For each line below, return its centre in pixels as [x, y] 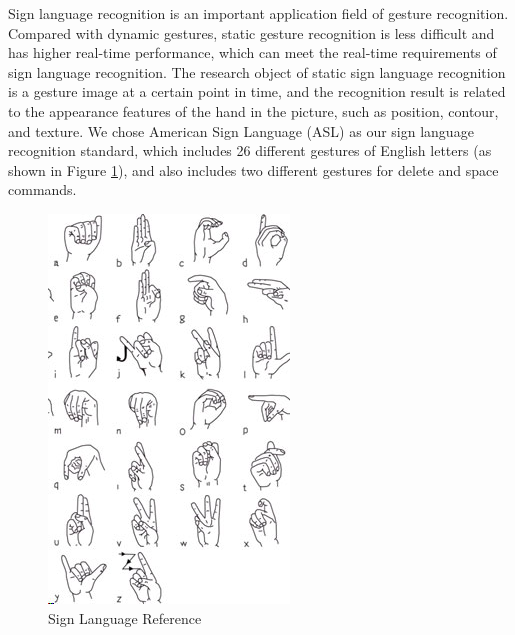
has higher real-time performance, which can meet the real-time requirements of [252, 52]
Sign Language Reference [125, 617]
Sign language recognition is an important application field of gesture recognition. [258, 13]
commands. [42, 189]
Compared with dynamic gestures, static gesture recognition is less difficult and [251, 32]
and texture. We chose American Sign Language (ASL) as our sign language [241, 130]
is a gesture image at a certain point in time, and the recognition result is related [257, 91]
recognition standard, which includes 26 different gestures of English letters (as [250, 150]
